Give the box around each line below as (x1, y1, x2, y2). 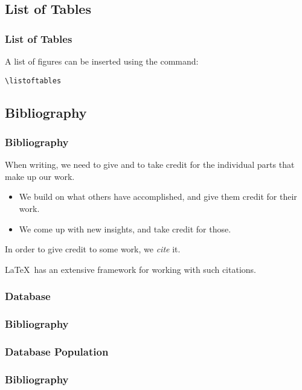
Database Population (5, 344, 109, 359)
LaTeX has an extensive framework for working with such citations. (5, 263, 256, 275)
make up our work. (5, 170, 75, 182)
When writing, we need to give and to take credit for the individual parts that (5, 158, 295, 171)
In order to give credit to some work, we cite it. (5, 243, 181, 255)
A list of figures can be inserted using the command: (5, 55, 199, 67)
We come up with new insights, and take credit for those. (19, 222, 231, 235)
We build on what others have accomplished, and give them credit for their (19, 190, 297, 203)
